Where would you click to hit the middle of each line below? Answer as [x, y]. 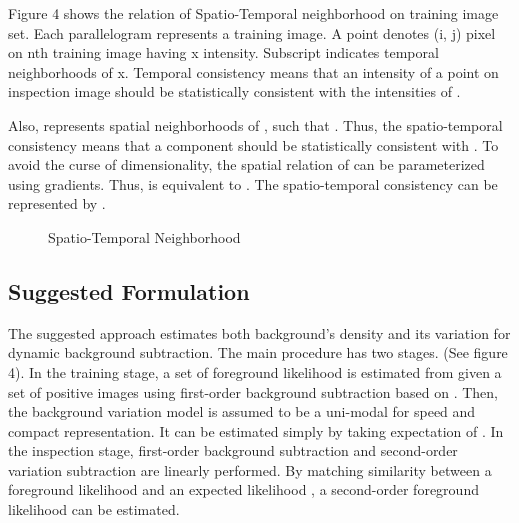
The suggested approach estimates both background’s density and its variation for [259, 332]
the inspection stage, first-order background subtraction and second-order [233, 450]
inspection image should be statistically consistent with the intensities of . [234, 91]
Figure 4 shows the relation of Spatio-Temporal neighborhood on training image [253, 13]
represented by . [57, 203]
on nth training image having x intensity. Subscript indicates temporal [223, 52]
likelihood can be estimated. [94, 509]
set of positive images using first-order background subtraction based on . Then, [253, 391]
